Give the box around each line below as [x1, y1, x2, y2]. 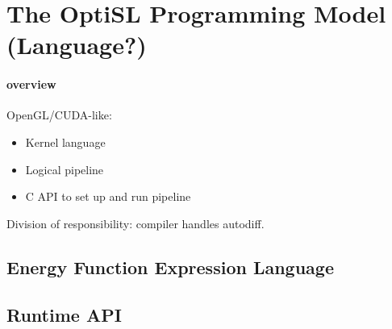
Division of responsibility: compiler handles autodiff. [6, 214, 265, 231]
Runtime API [6, 302, 122, 327]
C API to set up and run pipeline [25, 188, 191, 205]
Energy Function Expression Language [6, 254, 334, 279]
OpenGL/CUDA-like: [6, 106, 112, 123]
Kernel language [25, 133, 106, 150]
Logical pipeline [25, 160, 104, 177]
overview [6, 76, 56, 93]
